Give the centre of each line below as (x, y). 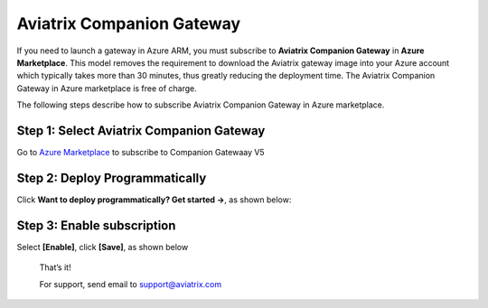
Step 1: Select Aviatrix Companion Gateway (141, 131)
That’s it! (55, 267)
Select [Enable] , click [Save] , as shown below (103, 247)
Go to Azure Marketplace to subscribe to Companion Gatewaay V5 (141, 153)
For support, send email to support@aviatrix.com (130, 284)
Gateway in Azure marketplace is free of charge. (107, 88)
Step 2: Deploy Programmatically (112, 177)
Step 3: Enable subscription (96, 225)
